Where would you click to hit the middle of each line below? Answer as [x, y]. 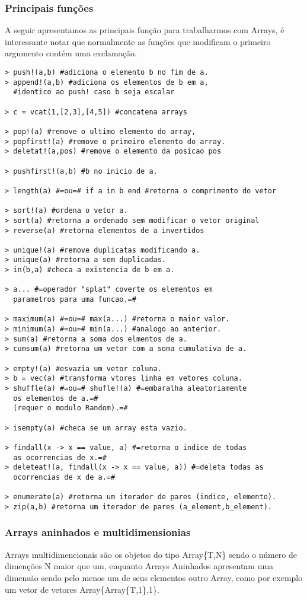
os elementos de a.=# [56, 398]
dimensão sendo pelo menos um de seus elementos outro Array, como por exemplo [154, 577]
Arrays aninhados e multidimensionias [98, 532]
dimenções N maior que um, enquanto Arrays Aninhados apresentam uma [139, 566]
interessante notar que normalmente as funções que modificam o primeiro [138, 41]
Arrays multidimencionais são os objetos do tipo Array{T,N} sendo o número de [151, 554]
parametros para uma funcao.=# [75, 300]
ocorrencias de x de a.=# [64, 477]
